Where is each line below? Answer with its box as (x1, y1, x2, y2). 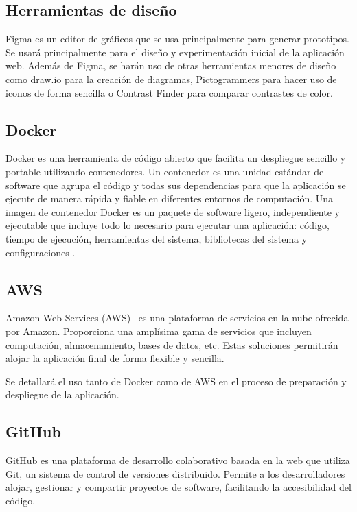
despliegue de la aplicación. (5, 387, 119, 402)
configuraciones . (5, 245, 76, 259)
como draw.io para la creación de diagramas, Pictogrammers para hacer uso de (5, 71, 337, 86)
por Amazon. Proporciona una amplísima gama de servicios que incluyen (5, 324, 312, 338)
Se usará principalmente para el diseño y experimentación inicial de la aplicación (5, 45, 345, 59)
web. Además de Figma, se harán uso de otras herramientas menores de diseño (5, 58, 336, 73)
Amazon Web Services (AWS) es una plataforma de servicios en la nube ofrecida (5, 310, 349, 325)
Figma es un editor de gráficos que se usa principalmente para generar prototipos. (5, 32, 349, 46)
